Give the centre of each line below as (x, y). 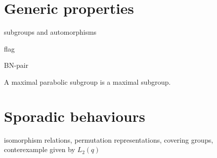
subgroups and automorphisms (50, 32)
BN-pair (16, 65)
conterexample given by (40, 149)
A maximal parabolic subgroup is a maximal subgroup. (87, 81)
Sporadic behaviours (75, 116)
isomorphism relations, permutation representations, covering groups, (109, 139)
